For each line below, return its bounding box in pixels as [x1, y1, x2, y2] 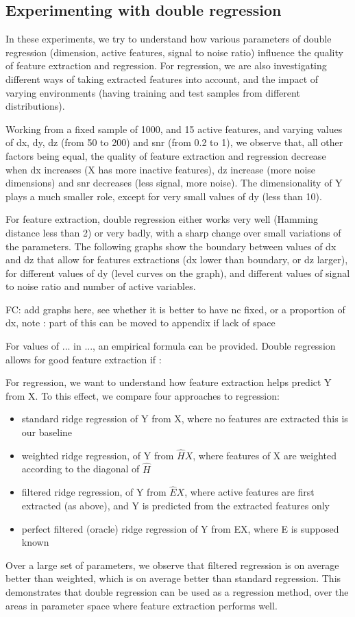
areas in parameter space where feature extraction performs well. [5, 598, 278, 612]
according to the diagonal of [21, 461, 140, 476]
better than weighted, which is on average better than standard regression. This [5, 571, 341, 585]
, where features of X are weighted [193, 448, 337, 462]
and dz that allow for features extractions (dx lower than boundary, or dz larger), [5, 252, 348, 267]
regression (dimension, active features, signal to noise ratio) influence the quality [5, 45, 343, 59]
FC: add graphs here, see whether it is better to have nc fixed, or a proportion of [5, 302, 345, 316]
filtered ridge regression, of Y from [21, 485, 167, 499]
